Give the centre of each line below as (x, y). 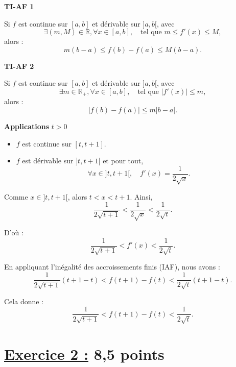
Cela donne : (24, 301)
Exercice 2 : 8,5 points (84, 353)
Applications (27, 126)
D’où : (14, 233)
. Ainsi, (141, 196)
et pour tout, (123, 161)
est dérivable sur (48, 161)
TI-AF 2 (19, 66)
